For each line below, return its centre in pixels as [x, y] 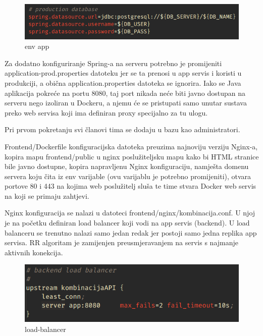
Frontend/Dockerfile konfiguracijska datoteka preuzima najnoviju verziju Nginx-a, [131, 146]
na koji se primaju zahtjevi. [47, 195]
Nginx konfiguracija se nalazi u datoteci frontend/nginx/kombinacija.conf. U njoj [130, 213]
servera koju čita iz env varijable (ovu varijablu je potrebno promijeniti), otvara [128, 176]
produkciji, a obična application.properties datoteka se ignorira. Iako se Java [123, 82]
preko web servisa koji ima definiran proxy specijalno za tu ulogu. [106, 112]
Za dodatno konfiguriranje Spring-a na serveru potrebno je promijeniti [113, 63]
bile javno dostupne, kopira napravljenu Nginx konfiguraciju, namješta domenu [127, 166]
